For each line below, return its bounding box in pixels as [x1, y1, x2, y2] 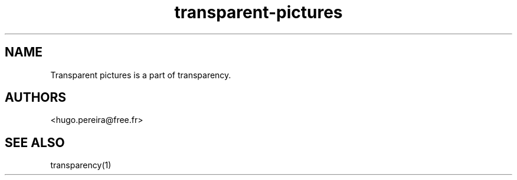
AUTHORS [5, 90, 67, 105]
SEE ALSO [5, 135, 65, 150]
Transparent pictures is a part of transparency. [50, 69, 231, 80]
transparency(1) [50, 160, 112, 171]
